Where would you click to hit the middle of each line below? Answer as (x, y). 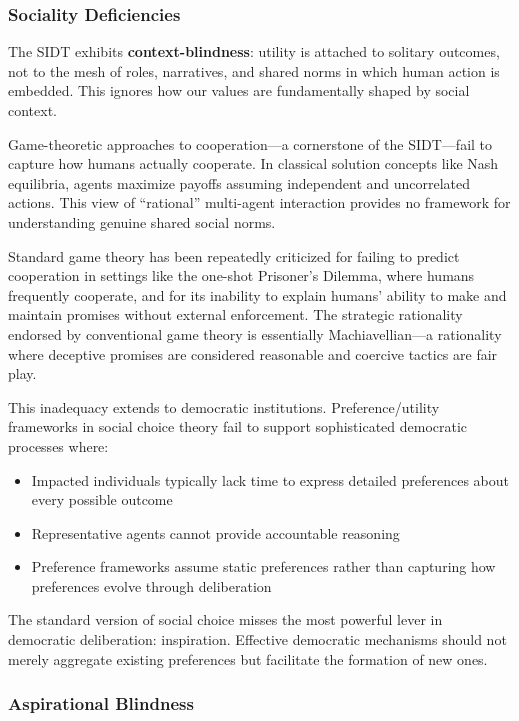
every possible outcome (102, 499)
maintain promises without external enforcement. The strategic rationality (235, 314)
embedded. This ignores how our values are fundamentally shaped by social (239, 90)
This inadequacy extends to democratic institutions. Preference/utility (224, 406)
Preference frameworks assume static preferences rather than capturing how (263, 566)
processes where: (58, 445)
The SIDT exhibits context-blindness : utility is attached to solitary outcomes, (254, 51)
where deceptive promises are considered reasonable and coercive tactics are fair (253, 353)
